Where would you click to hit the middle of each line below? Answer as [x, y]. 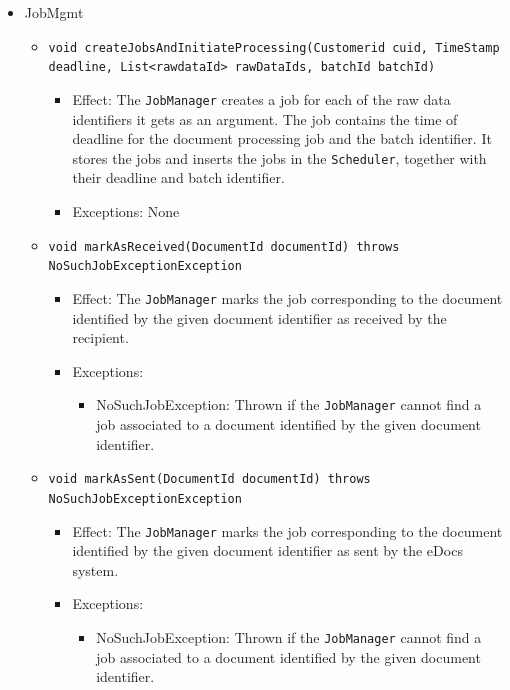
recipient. [100, 337]
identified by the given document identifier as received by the [259, 317]
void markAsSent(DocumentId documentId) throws [209, 479]
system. [95, 569]
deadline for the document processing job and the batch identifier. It [282, 138]
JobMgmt [54, 12]
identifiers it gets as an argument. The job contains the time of [265, 118]
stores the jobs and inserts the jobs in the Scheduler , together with [279, 157]
